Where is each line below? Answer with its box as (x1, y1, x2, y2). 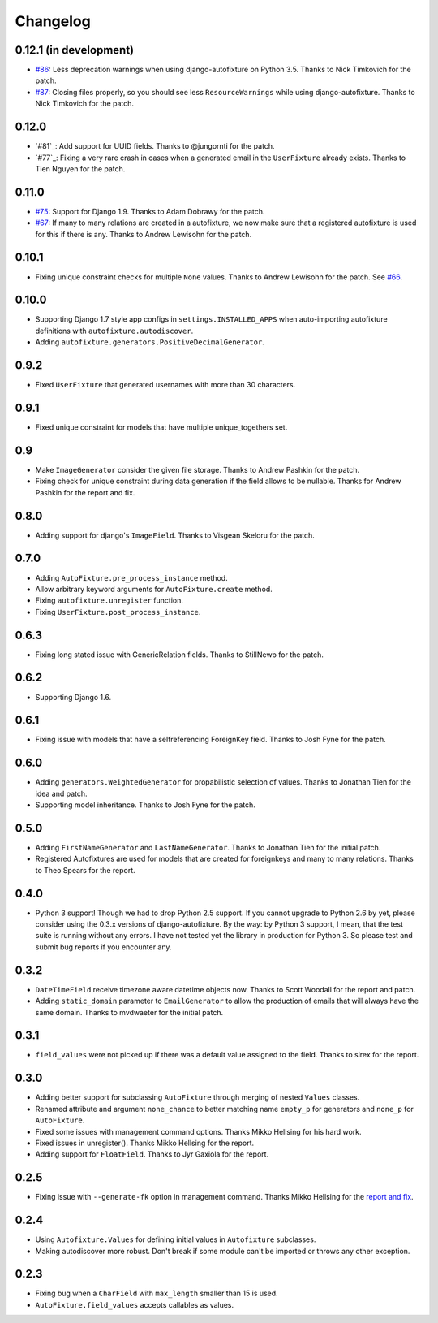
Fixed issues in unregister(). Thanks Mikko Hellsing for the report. (35, 1138, 255, 1148)
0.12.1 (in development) (15, 43, 134, 57)
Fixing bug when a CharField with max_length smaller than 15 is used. (35, 1288, 279, 1299)
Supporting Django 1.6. (35, 692, 112, 702)
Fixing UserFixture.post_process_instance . (35, 607, 201, 616)
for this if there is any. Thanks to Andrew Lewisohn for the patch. (35, 229, 252, 239)
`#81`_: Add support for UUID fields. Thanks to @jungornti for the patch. (35, 141, 275, 151)
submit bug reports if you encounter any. (35, 942, 172, 952)
